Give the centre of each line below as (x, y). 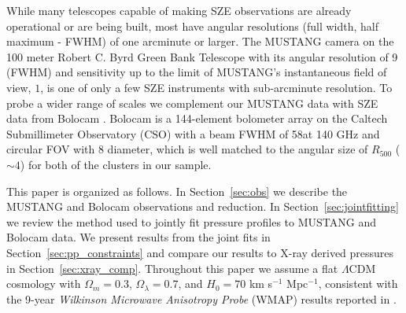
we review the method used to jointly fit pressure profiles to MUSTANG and (191, 221)
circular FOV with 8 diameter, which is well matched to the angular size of (187, 149)
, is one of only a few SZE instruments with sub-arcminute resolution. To (216, 87)
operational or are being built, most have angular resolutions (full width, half (193, 26)
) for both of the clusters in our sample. (116, 164)
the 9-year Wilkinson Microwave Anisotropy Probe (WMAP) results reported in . (201, 298)
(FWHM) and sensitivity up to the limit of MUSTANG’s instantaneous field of (197, 72)
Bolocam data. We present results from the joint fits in (138, 237)
